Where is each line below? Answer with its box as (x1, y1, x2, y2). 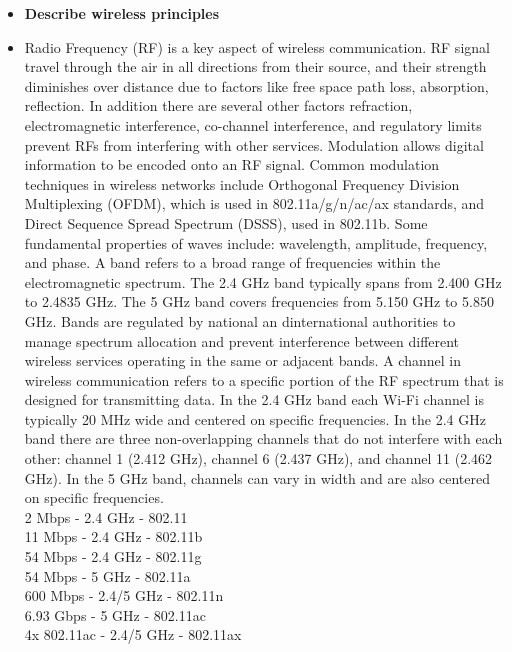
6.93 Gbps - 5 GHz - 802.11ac (24, 604, 206, 625)
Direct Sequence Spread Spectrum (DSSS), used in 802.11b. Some (24, 212, 428, 233)
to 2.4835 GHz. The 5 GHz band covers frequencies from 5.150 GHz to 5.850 (24, 291, 494, 312)
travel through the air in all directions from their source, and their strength (24, 56, 487, 77)
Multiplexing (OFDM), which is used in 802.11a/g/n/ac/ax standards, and (24, 193, 485, 214)
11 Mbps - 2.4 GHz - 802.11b (24, 526, 203, 547)
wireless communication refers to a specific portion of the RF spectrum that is (24, 369, 504, 390)
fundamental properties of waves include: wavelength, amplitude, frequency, (24, 232, 488, 253)
